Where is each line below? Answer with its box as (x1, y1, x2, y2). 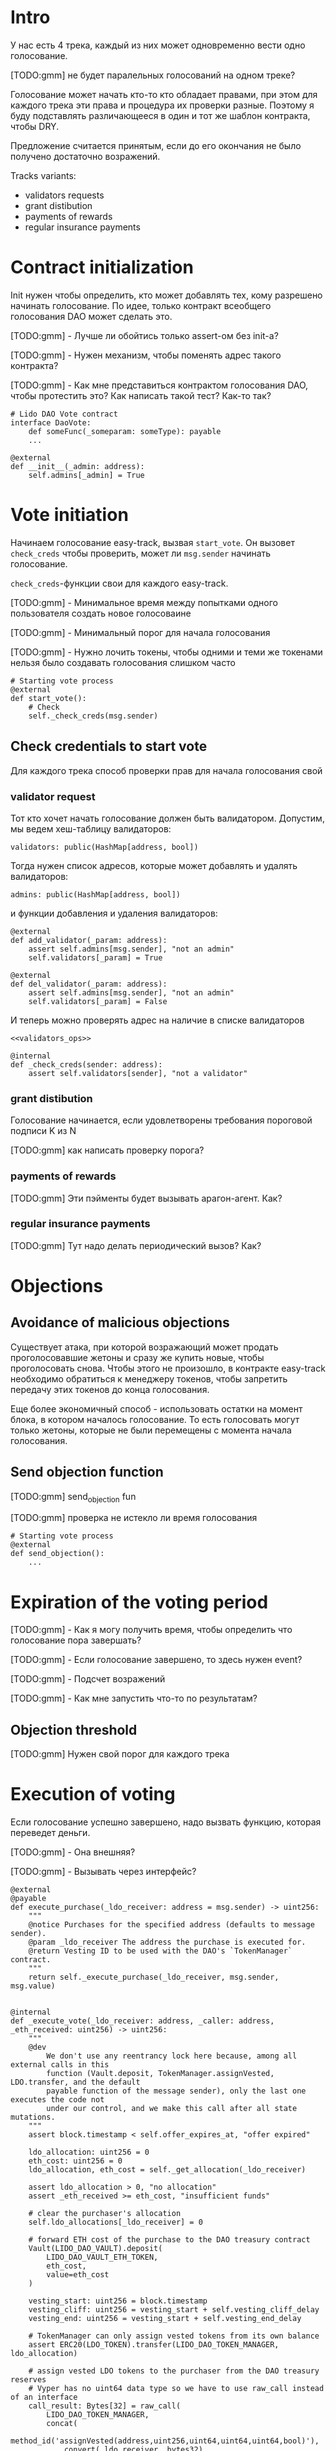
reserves (10, 2375, 47, 2385)
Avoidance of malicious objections (10, 1314, 230, 1331)
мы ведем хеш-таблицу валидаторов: (10, 822, 172, 835)
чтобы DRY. (10, 120, 60, 132)
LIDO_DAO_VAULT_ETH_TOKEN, (46, 2252, 159, 2263)
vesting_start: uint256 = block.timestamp (28, 2296, 208, 2306)
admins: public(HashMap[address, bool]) (10, 889, 182, 900)
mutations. (10, 2112, 56, 2123)
